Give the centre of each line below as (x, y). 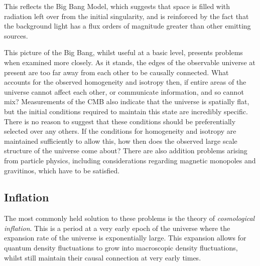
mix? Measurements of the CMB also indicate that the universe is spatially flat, (127, 101)
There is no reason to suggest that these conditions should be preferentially (120, 121)
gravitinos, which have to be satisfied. (62, 170)
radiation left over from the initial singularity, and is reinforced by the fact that (126, 16)
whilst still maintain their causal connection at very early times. (103, 257)
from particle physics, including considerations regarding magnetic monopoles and (130, 160)
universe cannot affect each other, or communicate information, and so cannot (124, 91)
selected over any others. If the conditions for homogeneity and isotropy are (120, 131)
